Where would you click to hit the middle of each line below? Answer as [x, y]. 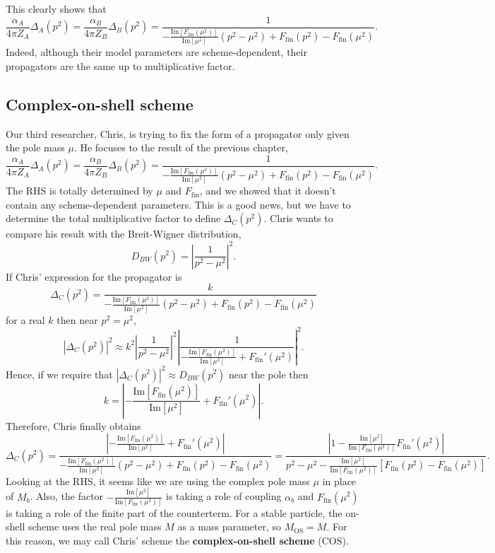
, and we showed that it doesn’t [268, 191]
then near [77, 319]
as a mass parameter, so [229, 526]
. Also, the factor [67, 496]
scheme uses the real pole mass [95, 526]
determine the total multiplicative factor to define [113, 218]
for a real [25, 319]
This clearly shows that [56, 8]
